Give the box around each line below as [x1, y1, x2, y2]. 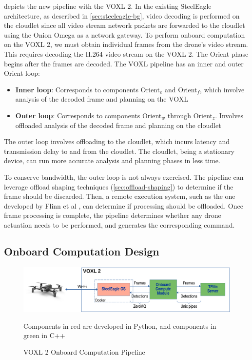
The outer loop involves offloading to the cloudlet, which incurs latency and [4, 136, 230, 147]
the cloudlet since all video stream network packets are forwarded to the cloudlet [4, 20, 245, 30]
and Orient [164, 84, 197, 94]
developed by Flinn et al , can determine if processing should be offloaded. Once [4, 200, 243, 211]
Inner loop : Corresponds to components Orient [15, 84, 160, 94]
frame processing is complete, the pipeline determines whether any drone [4, 210, 221, 220]
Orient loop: [4, 68, 40, 78]
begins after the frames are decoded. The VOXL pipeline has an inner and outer [4, 58, 244, 68]
